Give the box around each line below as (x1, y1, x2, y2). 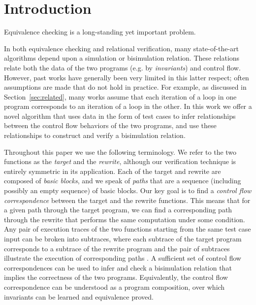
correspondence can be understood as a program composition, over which (4, 281, 225, 292)
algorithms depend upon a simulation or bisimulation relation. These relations (4, 53, 240, 63)
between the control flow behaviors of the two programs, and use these (4, 120, 217, 131)
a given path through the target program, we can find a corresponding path (4, 204, 232, 215)
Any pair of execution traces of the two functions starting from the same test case (4, 224, 251, 234)
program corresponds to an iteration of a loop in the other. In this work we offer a (4, 101, 252, 111)
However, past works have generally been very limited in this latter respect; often (4, 72, 249, 82)
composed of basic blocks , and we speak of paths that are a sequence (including (4, 175, 241, 186)
